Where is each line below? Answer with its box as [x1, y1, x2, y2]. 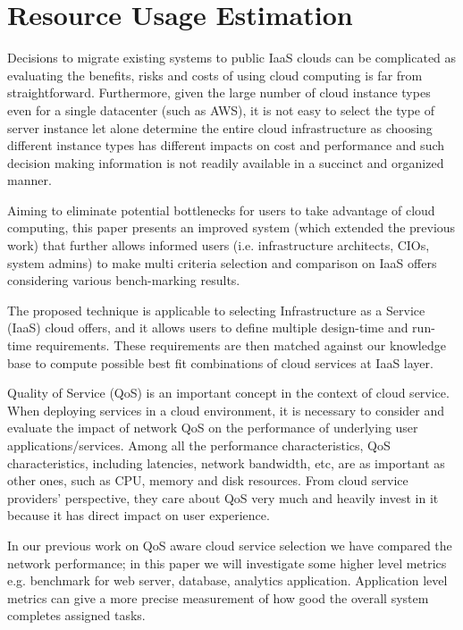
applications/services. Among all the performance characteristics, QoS [7, 436, 391, 454]
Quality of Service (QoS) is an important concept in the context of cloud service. [7, 383, 450, 402]
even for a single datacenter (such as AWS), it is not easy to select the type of [7, 100, 435, 119]
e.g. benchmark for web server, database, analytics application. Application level [7, 571, 448, 590]
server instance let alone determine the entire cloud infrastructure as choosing [7, 118, 433, 137]
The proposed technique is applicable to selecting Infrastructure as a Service [7, 300, 425, 319]
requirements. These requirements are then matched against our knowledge [35, 336, 446, 355]
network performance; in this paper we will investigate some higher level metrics [7, 553, 447, 572]
